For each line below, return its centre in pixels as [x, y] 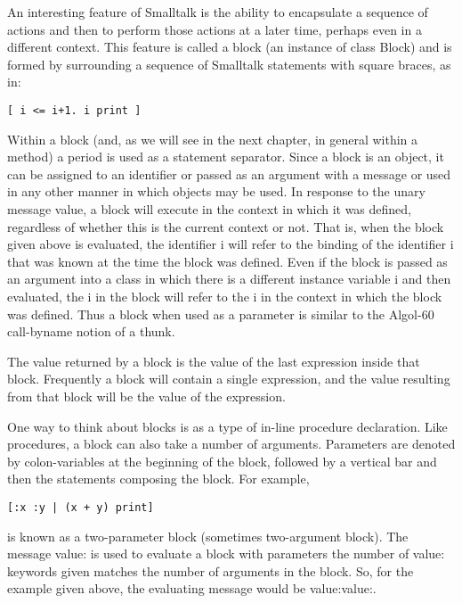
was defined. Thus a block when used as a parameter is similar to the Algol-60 [221, 314]
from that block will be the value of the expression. [146, 396]
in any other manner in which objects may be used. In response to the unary [216, 191]
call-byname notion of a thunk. [91, 331]
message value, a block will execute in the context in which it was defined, [210, 209]
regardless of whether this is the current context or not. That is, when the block [226, 226]
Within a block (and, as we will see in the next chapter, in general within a [213, 139]
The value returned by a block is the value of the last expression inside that [214, 361]
